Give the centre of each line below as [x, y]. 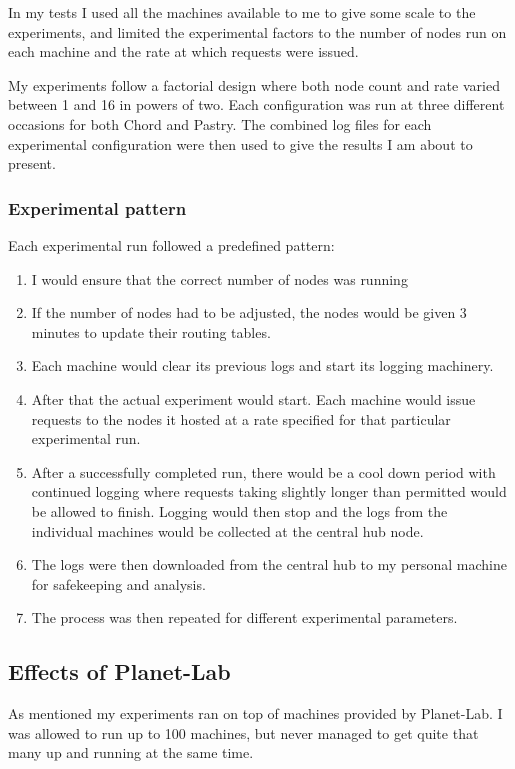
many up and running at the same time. [131, 752]
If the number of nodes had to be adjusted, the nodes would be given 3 [249, 312]
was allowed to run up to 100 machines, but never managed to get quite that [243, 732]
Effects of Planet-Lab [119, 671]
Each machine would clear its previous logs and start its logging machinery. [262, 365]
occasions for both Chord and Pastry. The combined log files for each [220, 123]
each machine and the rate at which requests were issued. [183, 51]
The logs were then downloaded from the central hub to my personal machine [269, 564]
